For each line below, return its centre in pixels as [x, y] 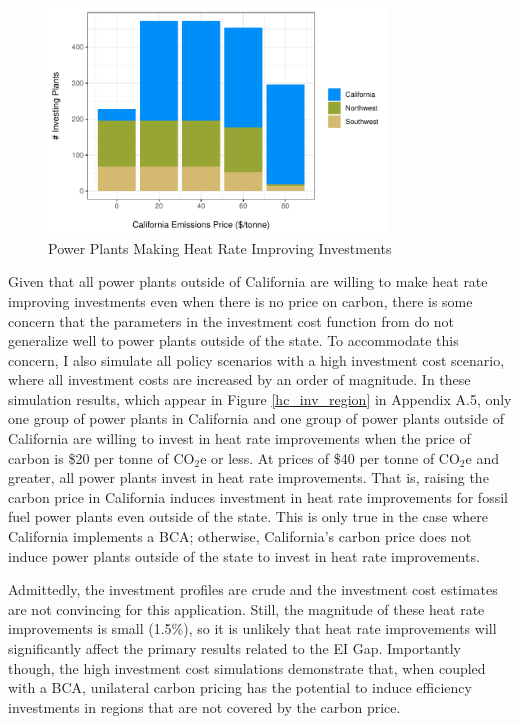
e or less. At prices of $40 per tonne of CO [330, 457]
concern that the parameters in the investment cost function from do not [231, 320]
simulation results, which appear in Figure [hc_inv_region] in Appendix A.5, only [260, 398]
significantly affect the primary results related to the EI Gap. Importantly [235, 648]
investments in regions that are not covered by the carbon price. [204, 706]
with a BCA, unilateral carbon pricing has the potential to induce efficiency [240, 687]
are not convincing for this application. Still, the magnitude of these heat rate [246, 608]
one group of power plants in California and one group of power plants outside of [256, 418]
